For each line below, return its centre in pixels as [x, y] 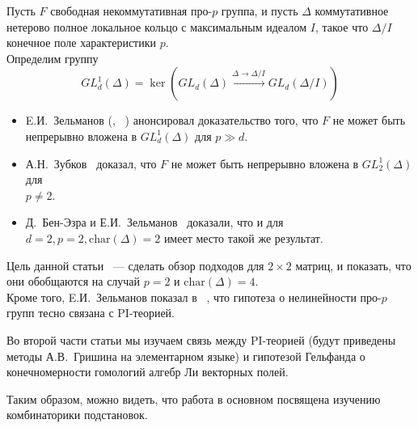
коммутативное [352, 11]
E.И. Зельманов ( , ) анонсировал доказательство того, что [172, 120]
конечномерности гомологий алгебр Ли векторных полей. [148, 372]
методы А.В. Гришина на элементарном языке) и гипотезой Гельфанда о [186, 356]
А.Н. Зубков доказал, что [91, 163]
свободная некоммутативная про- [131, 11]
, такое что [342, 26]
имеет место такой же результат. [243, 237]
